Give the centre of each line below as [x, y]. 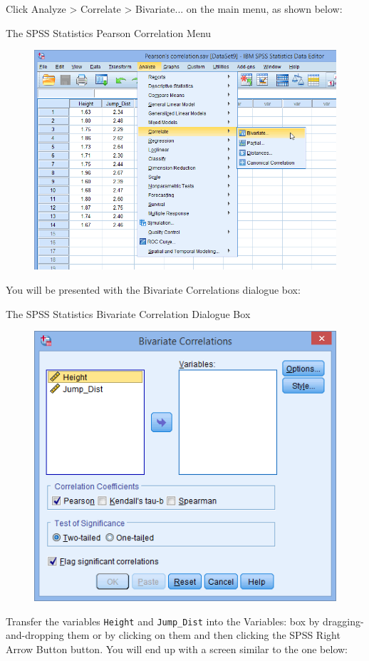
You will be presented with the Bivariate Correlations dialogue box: [153, 289]
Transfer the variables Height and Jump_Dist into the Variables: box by [163, 621]
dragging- [343, 621]
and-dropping [35, 635]
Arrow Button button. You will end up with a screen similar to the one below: [177, 649]
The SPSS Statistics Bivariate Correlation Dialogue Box [128, 313]
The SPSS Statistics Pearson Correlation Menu [109, 32]
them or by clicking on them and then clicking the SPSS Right [204, 635]
